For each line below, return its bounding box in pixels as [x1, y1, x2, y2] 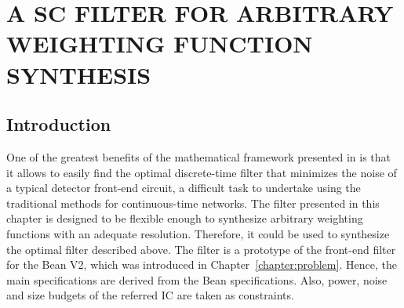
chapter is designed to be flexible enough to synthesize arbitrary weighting [6, 210, 363, 226]
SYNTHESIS [6, 58, 151, 90]
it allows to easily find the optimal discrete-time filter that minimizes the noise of [6, 164, 397, 180]
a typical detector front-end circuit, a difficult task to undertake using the [6, 179, 361, 196]
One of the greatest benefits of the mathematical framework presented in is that [6, 148, 391, 165]
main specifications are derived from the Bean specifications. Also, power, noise [6, 271, 388, 288]
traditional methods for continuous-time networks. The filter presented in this [6, 194, 380, 211]
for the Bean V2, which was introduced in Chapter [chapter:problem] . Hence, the [6, 256, 397, 273]
